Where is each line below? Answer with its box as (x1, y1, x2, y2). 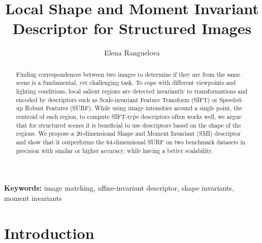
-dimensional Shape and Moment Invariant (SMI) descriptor (82, 129, 241, 138)
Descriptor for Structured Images (12, 18, 252, 39)
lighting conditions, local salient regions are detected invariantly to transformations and (16, 87, 248, 96)
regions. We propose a (16, 129, 74, 138)
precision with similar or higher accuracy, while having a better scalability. (16, 146, 213, 155)
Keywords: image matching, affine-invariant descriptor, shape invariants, (4, 183, 234, 193)
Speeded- (219, 95, 243, 104)
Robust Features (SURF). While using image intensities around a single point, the (24, 104, 242, 112)
